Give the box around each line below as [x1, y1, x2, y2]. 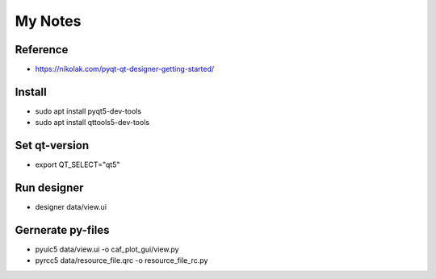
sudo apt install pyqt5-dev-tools [35, 106, 141, 116]
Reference [15, 43, 69, 56]
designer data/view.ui [35, 202, 107, 212]
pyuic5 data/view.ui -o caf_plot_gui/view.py [35, 244, 179, 254]
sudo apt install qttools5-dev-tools [35, 118, 149, 127]
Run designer [15, 181, 84, 195]
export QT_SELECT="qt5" [35, 160, 120, 169]
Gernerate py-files [15, 223, 110, 237]
